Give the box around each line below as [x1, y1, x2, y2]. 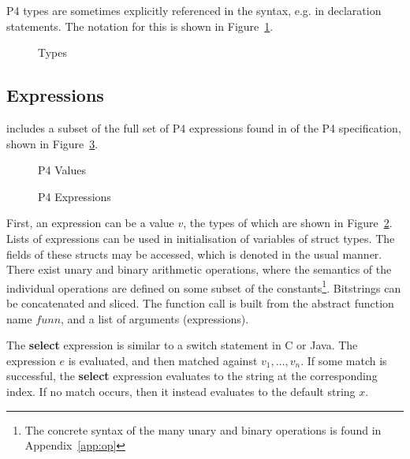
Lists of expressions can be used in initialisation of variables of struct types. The [6, 229, 395, 246]
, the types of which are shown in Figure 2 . [183, 215, 393, 231]
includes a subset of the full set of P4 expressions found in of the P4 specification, [6, 119, 401, 136]
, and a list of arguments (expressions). [61, 310, 249, 327]
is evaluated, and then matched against [68, 352, 258, 368]
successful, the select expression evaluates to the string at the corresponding [6, 368, 378, 384]
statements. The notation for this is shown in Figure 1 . [6, 17, 274, 34]
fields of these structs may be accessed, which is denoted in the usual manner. [6, 245, 382, 262]
